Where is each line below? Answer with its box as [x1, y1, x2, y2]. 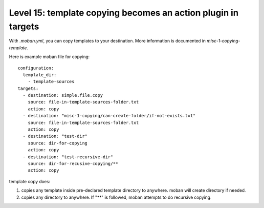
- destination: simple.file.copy [22, 93, 103, 98]
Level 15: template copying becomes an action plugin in [9, 7, 239, 18]
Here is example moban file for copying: [9, 54, 90, 60]
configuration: [18, 65, 54, 71]
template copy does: [9, 178, 51, 184]
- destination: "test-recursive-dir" [22, 154, 113, 160]
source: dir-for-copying [27, 140, 88, 146]
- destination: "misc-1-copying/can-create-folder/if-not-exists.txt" [22, 113, 196, 119]
